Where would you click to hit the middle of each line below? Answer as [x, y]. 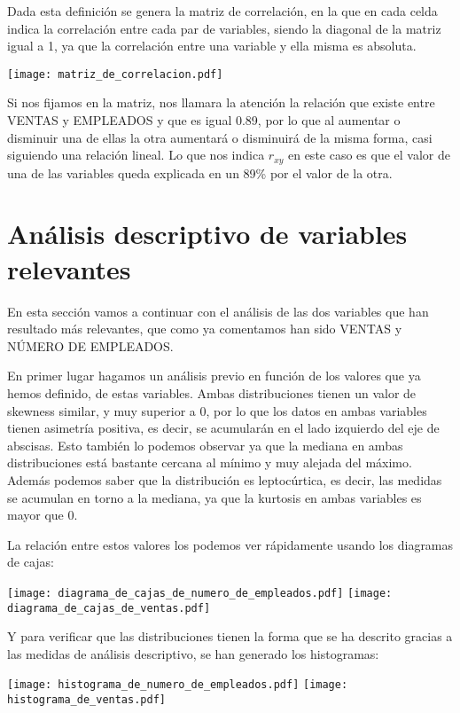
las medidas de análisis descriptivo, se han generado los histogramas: [193, 653]
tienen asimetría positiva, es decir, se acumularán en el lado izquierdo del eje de [223, 428]
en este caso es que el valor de [369, 155]
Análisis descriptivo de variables [207, 234]
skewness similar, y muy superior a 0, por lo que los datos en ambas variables [217, 410]
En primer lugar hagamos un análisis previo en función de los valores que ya [214, 376]
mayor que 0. [43, 515]
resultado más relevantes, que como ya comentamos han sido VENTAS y [205, 329]
